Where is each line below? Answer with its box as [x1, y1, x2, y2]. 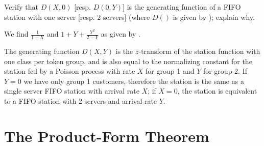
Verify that [4, 2, 38, 12]
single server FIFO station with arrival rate [4, 85, 139, 96]
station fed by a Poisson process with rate [4, 66, 135, 76]
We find [4, 28, 29, 39]
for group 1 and [146, 66, 195, 76]
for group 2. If [203, 66, 247, 76]
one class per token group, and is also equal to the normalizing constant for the [4, 55, 252, 66]
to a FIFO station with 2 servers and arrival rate [4, 96, 157, 106]
